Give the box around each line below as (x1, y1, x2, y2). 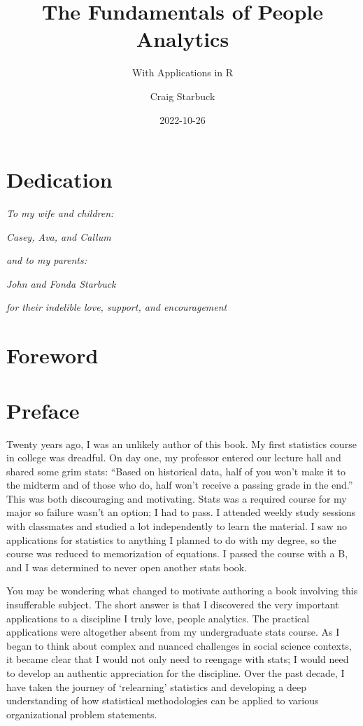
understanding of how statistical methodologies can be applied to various (6, 693, 319, 708)
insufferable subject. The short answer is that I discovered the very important (6, 597, 339, 612)
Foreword (6, 341, 99, 370)
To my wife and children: (6, 206, 114, 221)
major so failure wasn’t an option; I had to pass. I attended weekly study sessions (6, 505, 356, 519)
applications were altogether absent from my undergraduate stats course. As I (6, 624, 340, 639)
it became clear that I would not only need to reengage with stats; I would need (6, 652, 349, 666)
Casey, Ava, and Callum (6, 229, 111, 244)
